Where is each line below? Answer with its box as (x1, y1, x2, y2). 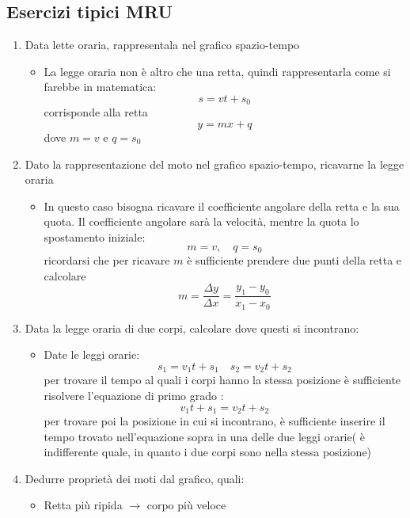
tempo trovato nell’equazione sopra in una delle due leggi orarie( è (44, 428, 366, 444)
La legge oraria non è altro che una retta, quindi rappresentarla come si (44, 63, 391, 79)
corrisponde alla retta (44, 104, 148, 120)
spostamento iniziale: (44, 229, 146, 245)
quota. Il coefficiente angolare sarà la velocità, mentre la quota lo (44, 213, 359, 230)
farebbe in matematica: (44, 78, 157, 95)
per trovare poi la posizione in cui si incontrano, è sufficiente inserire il (44, 413, 385, 429)
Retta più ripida (44, 497, 123, 513)
